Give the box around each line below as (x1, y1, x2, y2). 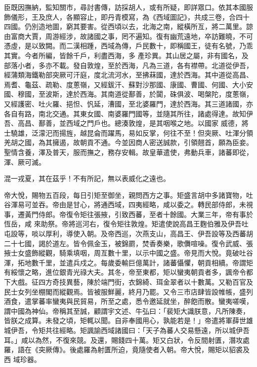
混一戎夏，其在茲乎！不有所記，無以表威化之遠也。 (4, 173, 170, 183)
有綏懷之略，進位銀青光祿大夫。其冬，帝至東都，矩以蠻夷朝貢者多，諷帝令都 (4, 267, 253, 277)
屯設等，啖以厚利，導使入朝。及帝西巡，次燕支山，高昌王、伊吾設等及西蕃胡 (4, 228, 253, 239)
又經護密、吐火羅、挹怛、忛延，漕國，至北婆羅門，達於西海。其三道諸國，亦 (4, 98, 253, 109)
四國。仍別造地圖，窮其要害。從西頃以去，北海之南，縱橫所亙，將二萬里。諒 (4, 21, 253, 32)
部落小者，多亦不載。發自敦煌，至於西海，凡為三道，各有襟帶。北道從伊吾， (4, 60, 253, 70)
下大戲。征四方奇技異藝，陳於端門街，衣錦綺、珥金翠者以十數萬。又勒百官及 (4, 277, 253, 287)
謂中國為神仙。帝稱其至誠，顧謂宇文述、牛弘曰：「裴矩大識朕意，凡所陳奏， (4, 305, 250, 316)
